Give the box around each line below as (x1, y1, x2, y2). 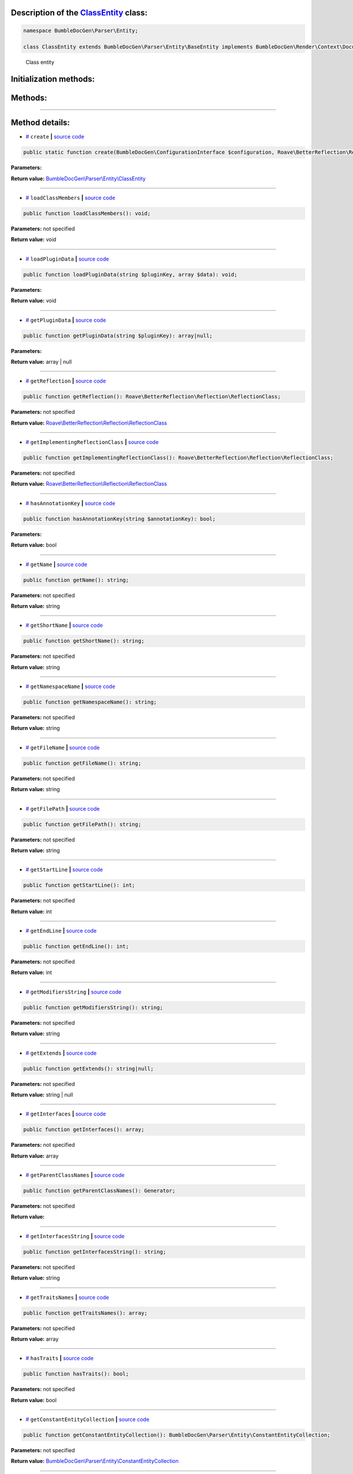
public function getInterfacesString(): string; (23, 1248, 166, 1255)
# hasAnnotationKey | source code (25, 499, 116, 506)
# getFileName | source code (25, 743, 100, 751)
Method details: (11, 118, 70, 128)
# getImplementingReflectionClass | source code (25, 439, 159, 446)
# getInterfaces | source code (25, 1110, 106, 1117)
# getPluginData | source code (25, 316, 106, 324)
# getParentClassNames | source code (25, 1172, 125, 1179)
